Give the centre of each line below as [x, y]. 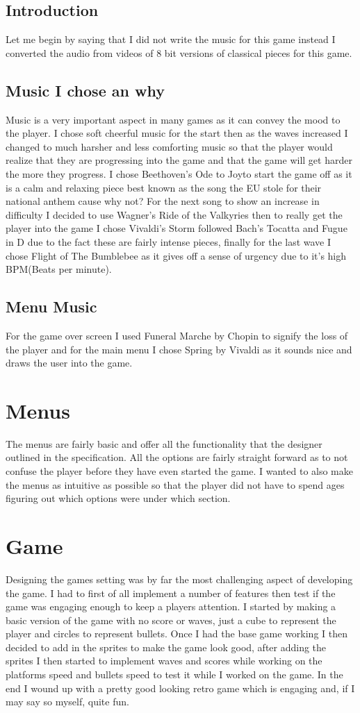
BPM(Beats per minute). [59, 269]
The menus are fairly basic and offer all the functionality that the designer [164, 443]
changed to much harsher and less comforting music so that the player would [169, 146]
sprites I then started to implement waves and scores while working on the [164, 661]
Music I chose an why [85, 90]
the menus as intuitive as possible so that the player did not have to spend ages [175, 484]
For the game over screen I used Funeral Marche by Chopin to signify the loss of [177, 335]
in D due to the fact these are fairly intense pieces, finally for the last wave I [169, 241]
